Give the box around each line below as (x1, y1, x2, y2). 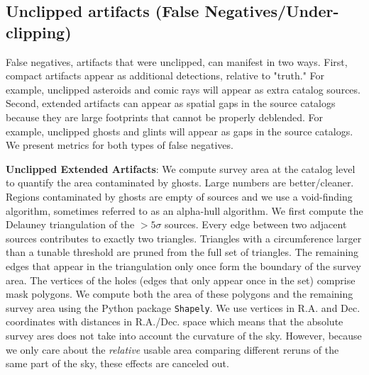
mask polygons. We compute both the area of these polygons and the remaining (6, 286, 353, 301)
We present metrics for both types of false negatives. (6, 138, 233, 152)
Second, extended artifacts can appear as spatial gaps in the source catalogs (6, 96, 336, 111)
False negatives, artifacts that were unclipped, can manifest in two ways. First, (6, 54, 348, 69)
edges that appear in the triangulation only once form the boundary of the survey (6, 258, 361, 273)
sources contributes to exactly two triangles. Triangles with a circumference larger (6, 230, 362, 245)
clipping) (6, 21, 72, 43)
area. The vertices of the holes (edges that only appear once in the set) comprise (6, 272, 356, 287)
